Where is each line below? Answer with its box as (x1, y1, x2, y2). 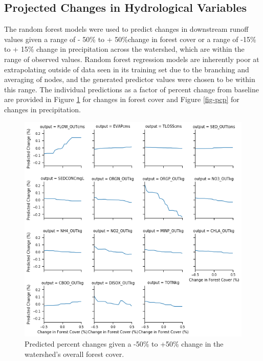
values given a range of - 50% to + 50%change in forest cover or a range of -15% (4, 33, 256, 44)
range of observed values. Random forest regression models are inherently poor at (4, 53, 259, 64)
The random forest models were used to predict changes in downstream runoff (4, 24, 249, 34)
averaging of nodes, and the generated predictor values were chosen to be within (4, 74, 255, 85)
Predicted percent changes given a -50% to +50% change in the (25, 338, 224, 349)
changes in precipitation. (4, 104, 81, 114)
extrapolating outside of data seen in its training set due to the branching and (4, 64, 249, 74)
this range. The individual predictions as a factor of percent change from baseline (4, 84, 259, 94)
